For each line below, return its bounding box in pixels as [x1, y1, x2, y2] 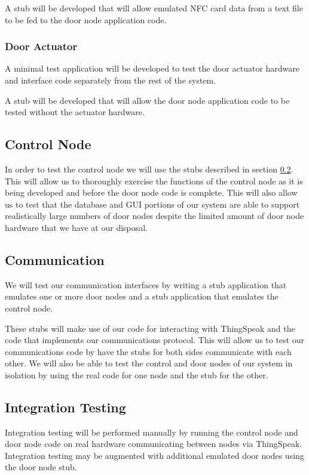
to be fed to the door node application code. [5, 13, 167, 26]
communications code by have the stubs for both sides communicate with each [5, 345, 292, 357]
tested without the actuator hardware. [5, 106, 145, 118]
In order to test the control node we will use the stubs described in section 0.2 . [5, 162, 293, 175]
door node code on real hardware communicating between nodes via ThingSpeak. [5, 437, 302, 450]
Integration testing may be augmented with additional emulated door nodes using [5, 449, 304, 461]
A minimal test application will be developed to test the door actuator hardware [5, 62, 300, 75]
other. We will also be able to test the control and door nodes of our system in [5, 357, 293, 369]
